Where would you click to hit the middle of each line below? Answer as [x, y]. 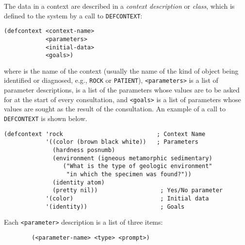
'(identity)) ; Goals [115, 207]
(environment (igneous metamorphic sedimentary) [132, 158]
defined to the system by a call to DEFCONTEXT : [73, 15]
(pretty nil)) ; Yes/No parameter [138, 191]
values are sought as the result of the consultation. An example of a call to [115, 109]
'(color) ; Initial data [127, 198]
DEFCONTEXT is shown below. [46, 118]
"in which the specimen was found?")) [129, 174]
